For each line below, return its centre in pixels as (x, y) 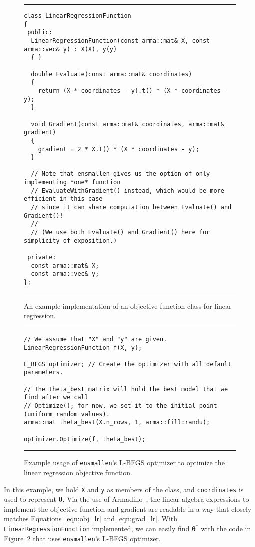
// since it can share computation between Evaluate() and (131, 207)
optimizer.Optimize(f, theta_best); (85, 439)
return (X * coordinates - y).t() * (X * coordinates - (133, 90)
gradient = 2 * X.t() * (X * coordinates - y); (119, 149)
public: (40, 32)
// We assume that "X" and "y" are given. (96, 339)
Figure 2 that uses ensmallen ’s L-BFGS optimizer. (82, 538)
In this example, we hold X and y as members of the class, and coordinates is (124, 489)
